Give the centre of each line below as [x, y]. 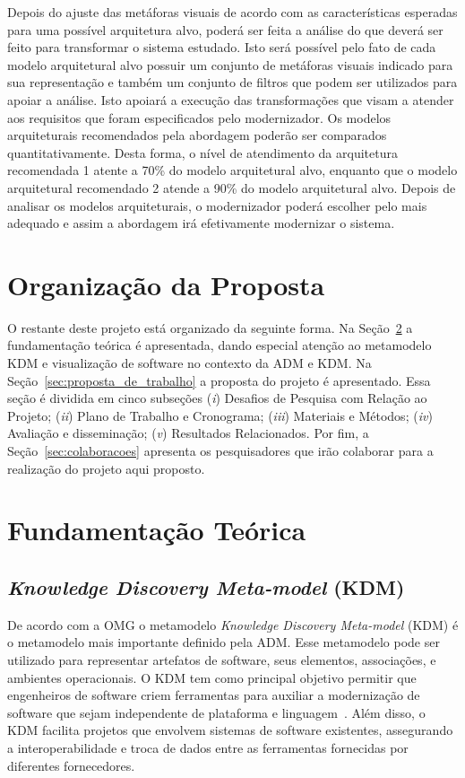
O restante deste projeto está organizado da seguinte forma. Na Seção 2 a [210, 327]
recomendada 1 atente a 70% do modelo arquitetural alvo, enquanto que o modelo [232, 170]
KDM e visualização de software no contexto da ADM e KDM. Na [189, 363]
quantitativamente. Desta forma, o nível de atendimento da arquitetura [202, 152]
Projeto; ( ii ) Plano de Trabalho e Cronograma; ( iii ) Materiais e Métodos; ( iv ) [220, 415]
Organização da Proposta [166, 284]
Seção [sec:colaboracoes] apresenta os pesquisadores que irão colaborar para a [220, 450]
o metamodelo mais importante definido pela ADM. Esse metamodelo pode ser [224, 642]
